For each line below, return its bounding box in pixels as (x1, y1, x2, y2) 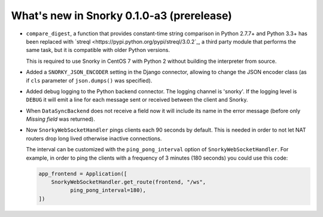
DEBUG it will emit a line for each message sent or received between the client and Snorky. (26, 96, 248, 103)
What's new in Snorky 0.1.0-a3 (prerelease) (11, 9, 233, 22)
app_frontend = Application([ (38, 170, 127, 177)
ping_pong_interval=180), (69, 187, 147, 194)
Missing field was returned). (26, 115, 95, 123)
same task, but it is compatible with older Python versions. (26, 47, 170, 54)
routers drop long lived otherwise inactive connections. (26, 135, 162, 142)
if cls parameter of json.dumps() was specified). (26, 77, 153, 84)
